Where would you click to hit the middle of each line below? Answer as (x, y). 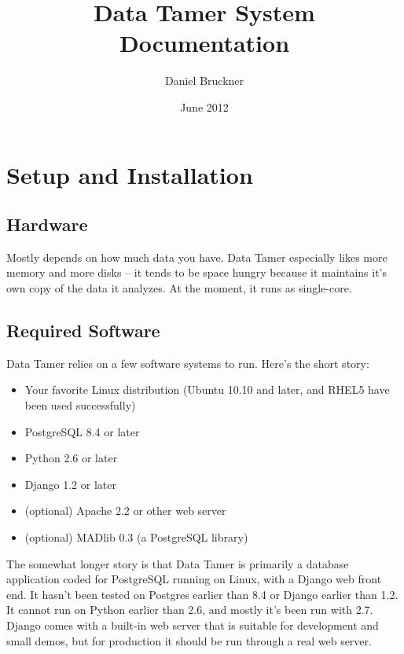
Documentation (204, 43)
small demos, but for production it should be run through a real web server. (189, 640)
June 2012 (204, 107)
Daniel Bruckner (204, 81)
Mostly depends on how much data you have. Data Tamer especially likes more (197, 257)
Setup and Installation (130, 174)
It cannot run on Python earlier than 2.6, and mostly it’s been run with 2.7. (190, 610)
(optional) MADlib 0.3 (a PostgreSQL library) (136, 537)
